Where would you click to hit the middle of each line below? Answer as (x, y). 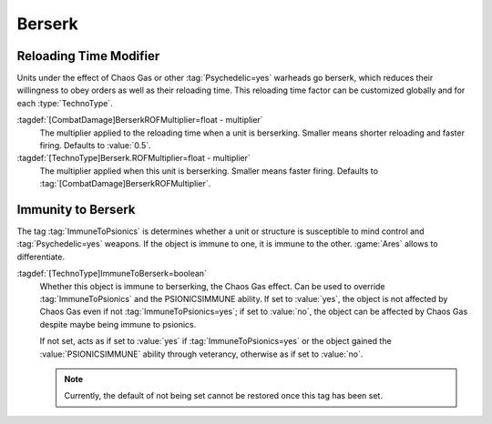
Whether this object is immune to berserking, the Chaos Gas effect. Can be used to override (213, 286)
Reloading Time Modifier (88, 56)
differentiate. (41, 257)
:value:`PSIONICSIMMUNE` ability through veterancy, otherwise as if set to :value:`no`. (201, 354)
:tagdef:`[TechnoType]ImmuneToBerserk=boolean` (112, 274)
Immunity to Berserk (76, 210)
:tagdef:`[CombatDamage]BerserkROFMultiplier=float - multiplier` (140, 120)
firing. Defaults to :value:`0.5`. (95, 146)
